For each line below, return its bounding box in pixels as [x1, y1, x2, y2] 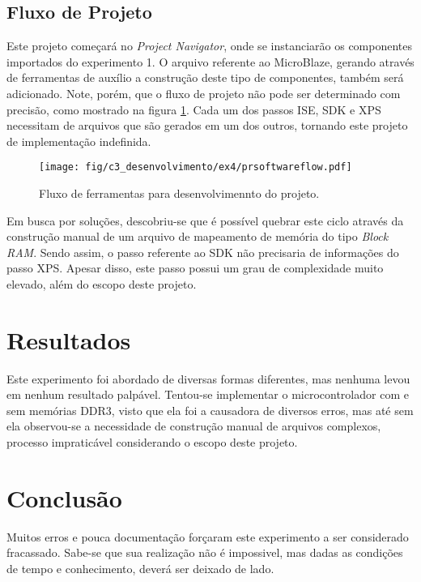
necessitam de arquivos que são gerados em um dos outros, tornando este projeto [6, 117, 408, 134]
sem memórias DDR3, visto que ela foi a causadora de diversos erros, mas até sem [6, 401, 414, 418]
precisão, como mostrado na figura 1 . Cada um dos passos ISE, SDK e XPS [6, 101, 381, 118]
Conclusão [6, 481, 122, 514]
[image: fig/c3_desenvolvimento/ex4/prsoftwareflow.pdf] [39, 161, 352, 173]
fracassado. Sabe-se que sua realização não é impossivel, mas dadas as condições [6, 544, 403, 561]
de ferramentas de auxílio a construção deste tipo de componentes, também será [6, 69, 404, 86]
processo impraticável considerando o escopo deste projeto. [6, 434, 298, 451]
